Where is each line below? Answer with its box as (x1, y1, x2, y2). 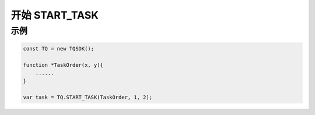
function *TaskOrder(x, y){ (23, 62, 103, 68)
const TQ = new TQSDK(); (23, 45, 94, 52)
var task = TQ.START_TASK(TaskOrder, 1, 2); (23, 94, 153, 101)
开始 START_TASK (10, 9, 99, 21)
